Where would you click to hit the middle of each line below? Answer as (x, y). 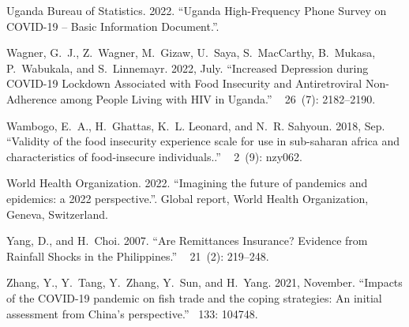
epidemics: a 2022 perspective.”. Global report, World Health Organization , (188, 198)
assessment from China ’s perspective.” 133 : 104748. (132, 313)
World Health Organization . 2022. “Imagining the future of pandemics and (187, 183)
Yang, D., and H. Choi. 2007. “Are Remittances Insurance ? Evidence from (187, 241)
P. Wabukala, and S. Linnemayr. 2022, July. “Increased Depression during (188, 68)
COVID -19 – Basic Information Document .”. (113, 26)
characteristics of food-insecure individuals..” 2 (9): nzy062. (154, 156)
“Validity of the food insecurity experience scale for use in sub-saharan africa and (203, 141)
